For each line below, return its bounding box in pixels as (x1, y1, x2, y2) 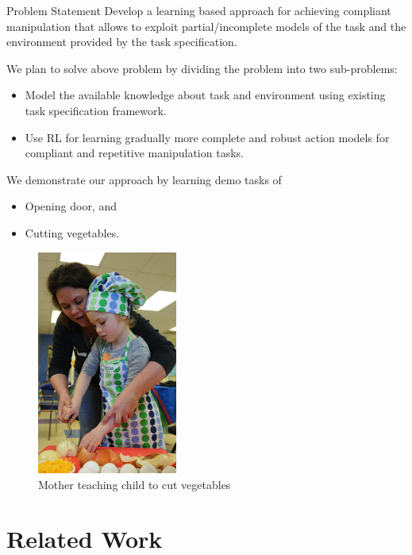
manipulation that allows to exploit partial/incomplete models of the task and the (6, 17, 406, 34)
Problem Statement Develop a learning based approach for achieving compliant (6, 2, 391, 18)
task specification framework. (25, 102, 167, 118)
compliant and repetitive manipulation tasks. (25, 145, 244, 161)
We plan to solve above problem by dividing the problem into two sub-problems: (6, 60, 398, 76)
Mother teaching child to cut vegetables (38, 476, 231, 492)
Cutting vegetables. (25, 224, 120, 241)
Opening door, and (25, 198, 117, 214)
